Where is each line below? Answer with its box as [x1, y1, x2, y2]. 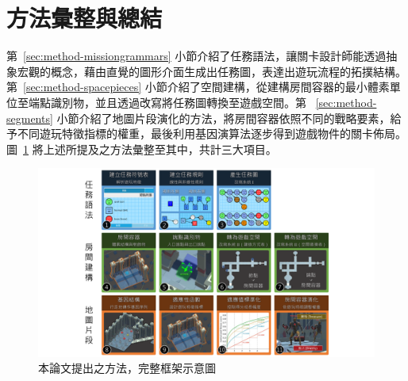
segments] [6, 109, 53, 126]
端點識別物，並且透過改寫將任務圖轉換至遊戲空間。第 [28, 93, 306, 110]
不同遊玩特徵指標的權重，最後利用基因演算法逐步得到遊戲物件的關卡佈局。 [17, 125, 406, 142]
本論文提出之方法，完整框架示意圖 [38, 360, 216, 376]
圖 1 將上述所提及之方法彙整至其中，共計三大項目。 [6, 140, 277, 157]
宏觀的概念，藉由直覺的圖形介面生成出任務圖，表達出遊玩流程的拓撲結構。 [17, 63, 406, 79]
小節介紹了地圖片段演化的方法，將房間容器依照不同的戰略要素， [56, 109, 391, 126]
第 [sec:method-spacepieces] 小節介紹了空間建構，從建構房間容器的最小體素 [6, 78, 390, 95]
